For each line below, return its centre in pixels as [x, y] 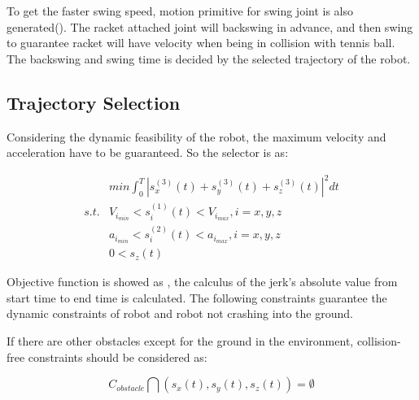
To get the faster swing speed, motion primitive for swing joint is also [180, 11]
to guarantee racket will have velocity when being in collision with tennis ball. [201, 43]
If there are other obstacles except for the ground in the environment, [180, 340]
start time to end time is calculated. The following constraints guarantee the [197, 297]
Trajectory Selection [94, 102]
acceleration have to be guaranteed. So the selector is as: [148, 152]
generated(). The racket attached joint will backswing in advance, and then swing [210, 26]
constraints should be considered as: [118, 357]
